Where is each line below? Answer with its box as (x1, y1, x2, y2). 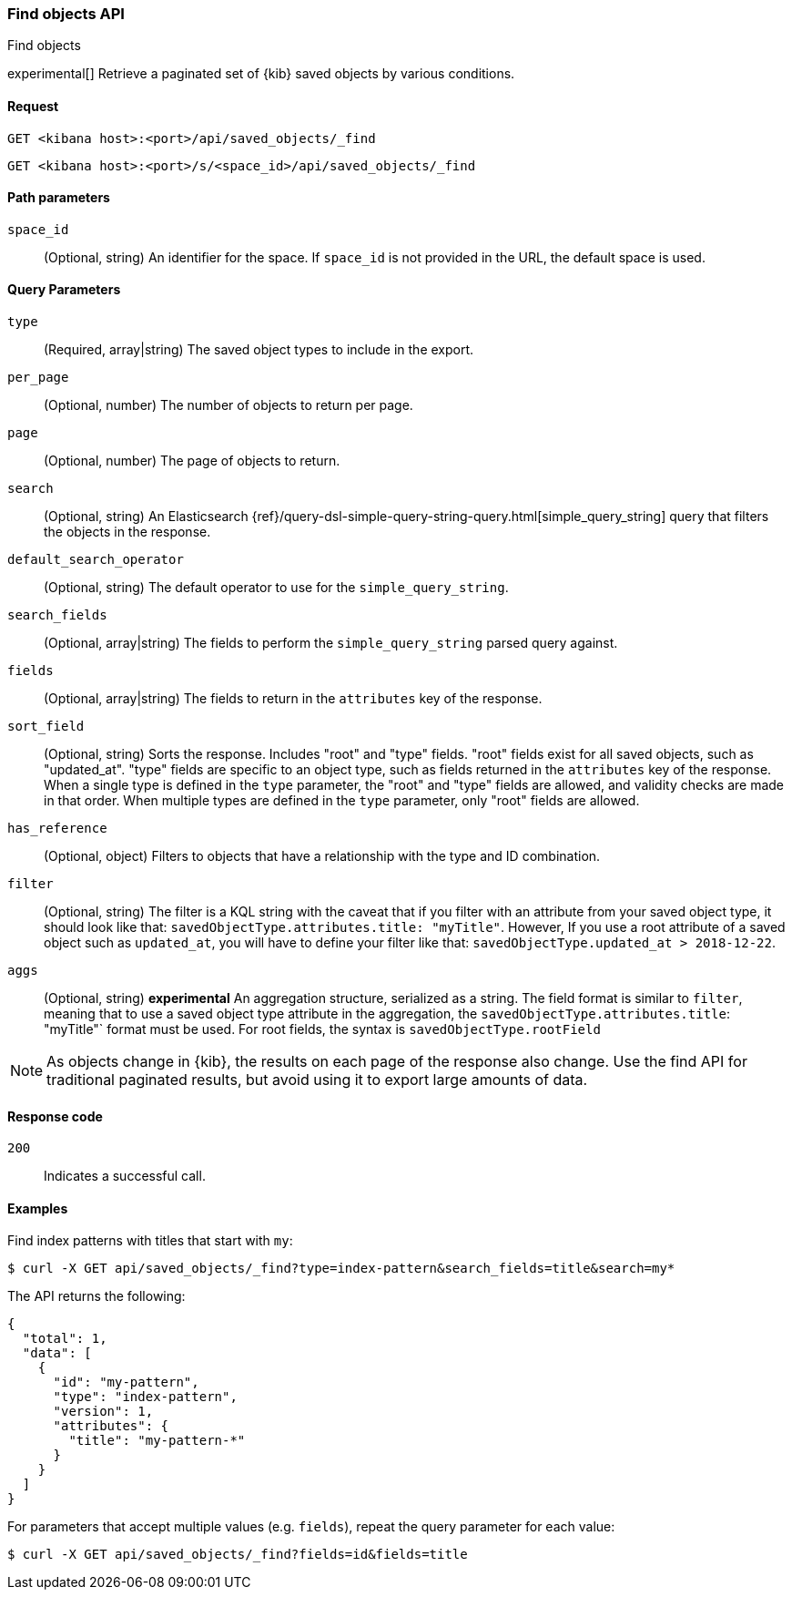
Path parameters (7, 189, 110, 206)
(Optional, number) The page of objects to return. (44, 453, 340, 469)
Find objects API (7, 5, 125, 23)
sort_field (7, 719, 85, 734)
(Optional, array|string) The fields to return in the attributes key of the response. (44, 691, 543, 707)
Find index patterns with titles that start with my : (7, 1233, 293, 1249)
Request (7, 97, 59, 114)
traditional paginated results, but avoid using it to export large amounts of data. (46, 1070, 588, 1090)
